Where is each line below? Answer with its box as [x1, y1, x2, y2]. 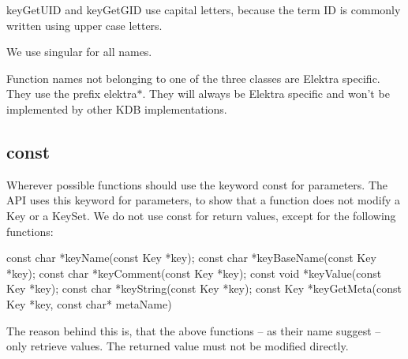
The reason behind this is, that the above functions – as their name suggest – [6, 322, 381, 338]
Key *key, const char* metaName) [6, 295, 172, 312]
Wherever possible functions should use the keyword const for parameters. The [6, 176, 387, 193]
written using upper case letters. [6, 17, 163, 33]
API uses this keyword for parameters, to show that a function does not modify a [6, 192, 400, 208]
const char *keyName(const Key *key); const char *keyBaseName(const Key [6, 249, 376, 266]
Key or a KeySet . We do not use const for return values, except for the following [6, 207, 396, 223]
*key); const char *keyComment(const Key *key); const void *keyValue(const [6, 264, 382, 281]
